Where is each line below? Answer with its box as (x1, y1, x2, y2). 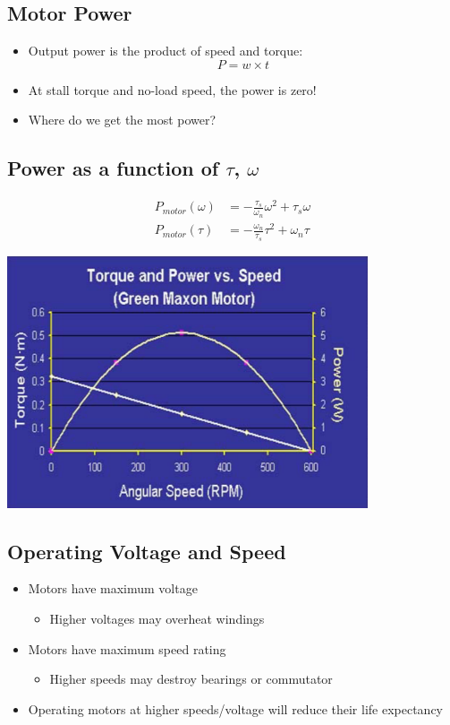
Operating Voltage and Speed (7, 537, 286, 565)
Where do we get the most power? (28, 110, 217, 129)
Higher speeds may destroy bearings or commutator (49, 669, 333, 688)
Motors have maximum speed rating (28, 639, 226, 658)
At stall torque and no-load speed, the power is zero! (28, 80, 317, 99)
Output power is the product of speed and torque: (28, 41, 303, 60)
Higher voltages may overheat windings (49, 609, 265, 628)
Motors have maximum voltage (28, 579, 198, 598)
